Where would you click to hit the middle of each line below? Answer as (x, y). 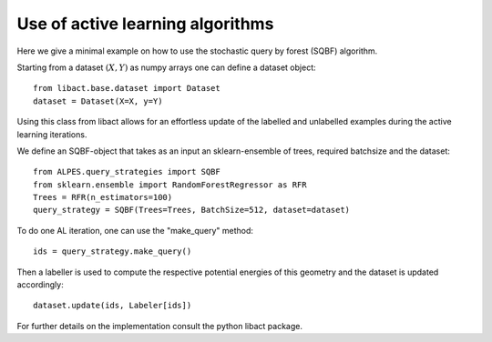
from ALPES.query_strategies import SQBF (127, 172)
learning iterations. (52, 134)
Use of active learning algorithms (145, 24)
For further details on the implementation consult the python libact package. (159, 326)
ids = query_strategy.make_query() (113, 251)
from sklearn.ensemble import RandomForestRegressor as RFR (170, 185)
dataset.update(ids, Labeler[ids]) (113, 306)
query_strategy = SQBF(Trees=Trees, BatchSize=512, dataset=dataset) (192, 210)
